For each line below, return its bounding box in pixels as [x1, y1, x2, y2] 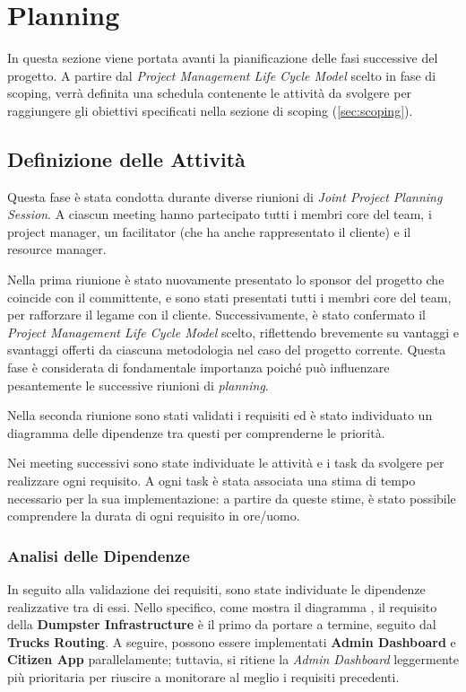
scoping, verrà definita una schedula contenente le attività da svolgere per [7, 83, 412, 102]
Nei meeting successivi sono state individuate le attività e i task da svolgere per [7, 453, 444, 472]
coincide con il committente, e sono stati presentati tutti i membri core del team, [7, 287, 452, 306]
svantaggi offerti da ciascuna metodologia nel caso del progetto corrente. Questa [7, 340, 446, 359]
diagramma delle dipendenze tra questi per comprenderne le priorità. [7, 423, 385, 442]
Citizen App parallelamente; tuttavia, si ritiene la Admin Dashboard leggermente [7, 650, 459, 669]
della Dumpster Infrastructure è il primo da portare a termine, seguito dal [7, 615, 436, 634]
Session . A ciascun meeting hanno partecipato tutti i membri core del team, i [7, 205, 432, 223]
